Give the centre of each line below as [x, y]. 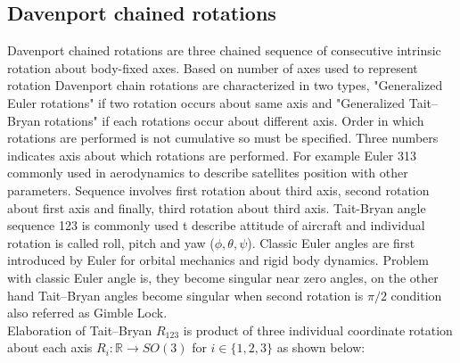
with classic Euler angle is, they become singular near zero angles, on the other [223, 277]
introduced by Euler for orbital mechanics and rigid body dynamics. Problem [218, 260]
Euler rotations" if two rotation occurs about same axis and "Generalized [206, 102]
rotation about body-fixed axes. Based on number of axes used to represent [213, 67]
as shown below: [321, 347]
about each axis [50, 347]
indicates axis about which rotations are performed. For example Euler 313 [212, 155]
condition [416, 295]
